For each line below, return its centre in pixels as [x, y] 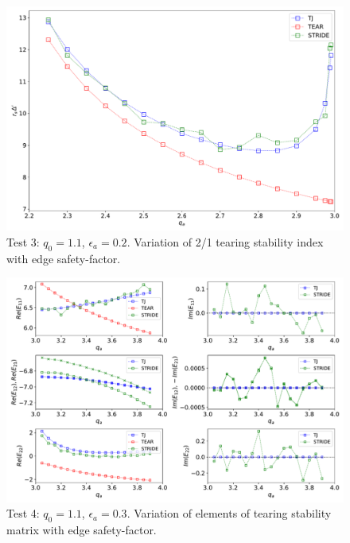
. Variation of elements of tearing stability [229, 513]
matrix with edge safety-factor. [82, 530]
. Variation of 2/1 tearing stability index [225, 241]
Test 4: [23, 513]
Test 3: [23, 241]
